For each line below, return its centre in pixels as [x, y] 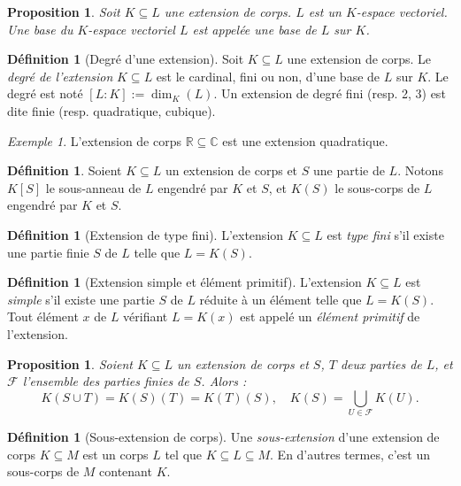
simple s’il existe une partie [81, 299]
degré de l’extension [60, 76]
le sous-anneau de [93, 187]
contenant [126, 471]
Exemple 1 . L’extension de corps [95, 140]
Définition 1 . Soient [65, 170]
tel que [184, 454]
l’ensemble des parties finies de [106, 381]
